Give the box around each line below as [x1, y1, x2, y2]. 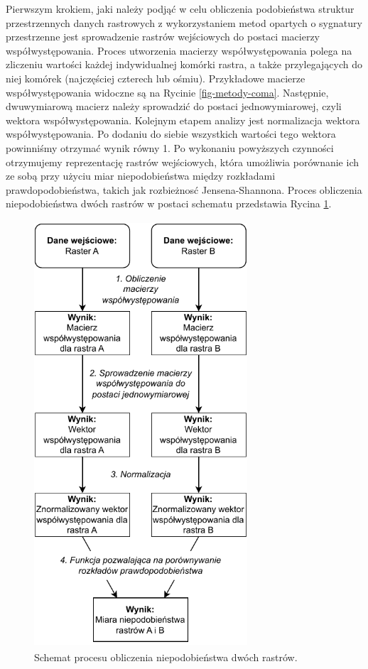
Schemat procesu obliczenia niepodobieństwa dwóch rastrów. [34, 649, 298, 664]
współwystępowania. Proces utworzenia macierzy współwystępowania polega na [6, 43, 352, 58]
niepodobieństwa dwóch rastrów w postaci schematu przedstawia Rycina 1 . [6, 196, 332, 211]
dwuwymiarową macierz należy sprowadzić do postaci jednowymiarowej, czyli [6, 99, 342, 114]
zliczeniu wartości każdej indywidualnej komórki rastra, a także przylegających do [6, 57, 363, 72]
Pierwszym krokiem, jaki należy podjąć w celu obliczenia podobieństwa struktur [6, 1, 355, 16]
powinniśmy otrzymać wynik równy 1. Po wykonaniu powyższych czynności [6, 140, 334, 155]
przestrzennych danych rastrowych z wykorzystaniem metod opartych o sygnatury [6, 15, 362, 30]
